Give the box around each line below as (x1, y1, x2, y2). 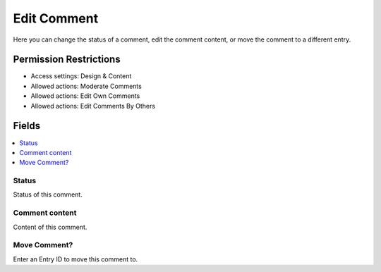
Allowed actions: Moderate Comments (30, 82, 143, 90)
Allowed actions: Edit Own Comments (30, 92, 140, 100)
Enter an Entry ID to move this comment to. (13, 254, 138, 264)
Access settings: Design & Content (30, 72, 132, 80)
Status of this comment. (13, 190, 83, 199)
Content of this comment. (13, 223, 87, 231)
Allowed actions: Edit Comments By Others (30, 101, 155, 110)
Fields (13, 120, 41, 132)
